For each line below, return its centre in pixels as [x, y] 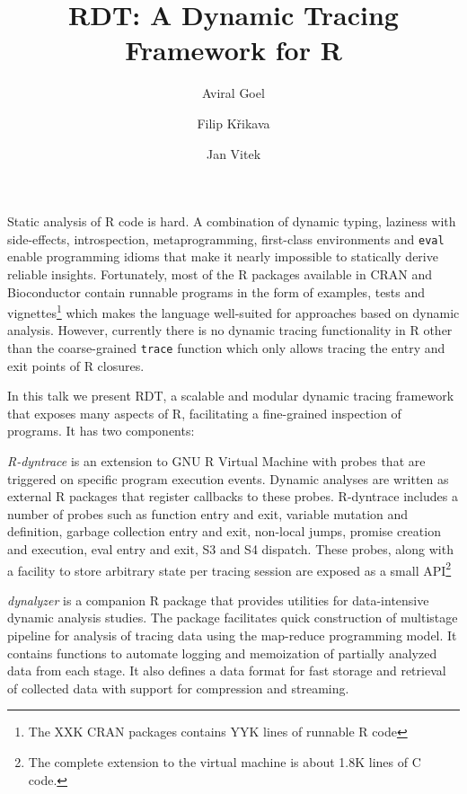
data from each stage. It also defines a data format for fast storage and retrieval [227, 670]
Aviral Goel [233, 93]
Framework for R [233, 50]
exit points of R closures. [76, 365]
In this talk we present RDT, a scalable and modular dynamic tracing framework [231, 396]
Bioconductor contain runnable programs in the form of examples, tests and [216, 291]
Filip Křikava [233, 123]
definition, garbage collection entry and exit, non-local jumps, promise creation [224, 531]
